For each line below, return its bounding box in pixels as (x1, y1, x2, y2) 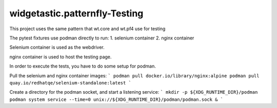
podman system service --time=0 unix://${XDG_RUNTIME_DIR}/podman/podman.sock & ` (9, 96, 223, 102)
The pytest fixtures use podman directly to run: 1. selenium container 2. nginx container (9, 35, 194, 41)
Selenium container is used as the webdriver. (9, 44, 105, 51)
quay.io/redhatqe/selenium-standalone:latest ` (9, 80, 132, 85)
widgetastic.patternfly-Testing (9, 8, 144, 19)
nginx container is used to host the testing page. (9, 54, 112, 60)
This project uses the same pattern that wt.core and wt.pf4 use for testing (9, 26, 166, 32)
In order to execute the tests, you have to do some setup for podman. (9, 63, 156, 69)
